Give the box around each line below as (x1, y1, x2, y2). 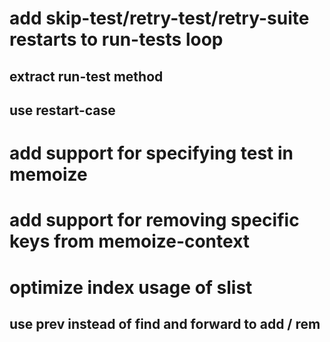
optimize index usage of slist (9, 276, 253, 299)
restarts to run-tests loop (9, 28, 224, 51)
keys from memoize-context (9, 230, 251, 253)
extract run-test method (9, 68, 164, 85)
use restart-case (9, 102, 116, 119)
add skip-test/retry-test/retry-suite (9, 7, 310, 30)
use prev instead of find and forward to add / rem (9, 315, 321, 332)
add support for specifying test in (9, 142, 294, 165)
